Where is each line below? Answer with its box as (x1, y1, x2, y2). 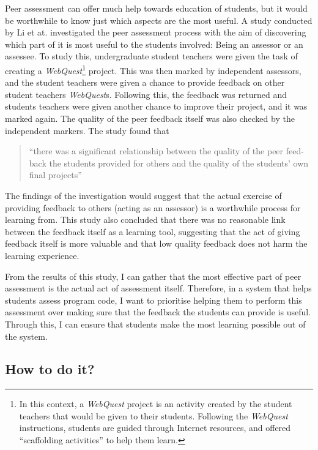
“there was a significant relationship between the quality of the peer (29, 144, 284, 157)
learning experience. (5, 249, 79, 261)
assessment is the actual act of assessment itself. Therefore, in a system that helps (5, 282, 312, 294)
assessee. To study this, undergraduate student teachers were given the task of (5, 50, 298, 62)
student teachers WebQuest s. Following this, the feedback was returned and (5, 88, 287, 100)
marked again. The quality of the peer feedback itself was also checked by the (5, 112, 295, 124)
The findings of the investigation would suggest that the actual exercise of (5, 189, 282, 201)
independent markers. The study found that (5, 124, 169, 137)
